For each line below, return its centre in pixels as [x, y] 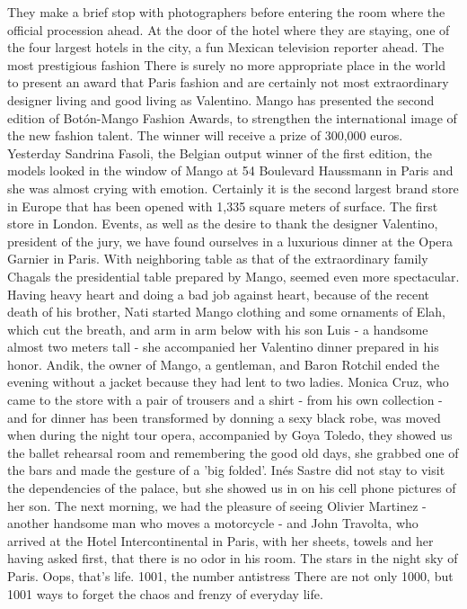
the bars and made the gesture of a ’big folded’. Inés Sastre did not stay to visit [226, 470]
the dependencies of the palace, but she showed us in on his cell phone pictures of [232, 488]
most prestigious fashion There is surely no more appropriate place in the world [227, 64]
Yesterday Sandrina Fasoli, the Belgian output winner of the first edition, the [220, 152]
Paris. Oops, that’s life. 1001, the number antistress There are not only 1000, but [230, 576]
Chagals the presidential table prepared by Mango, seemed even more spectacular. [233, 276]
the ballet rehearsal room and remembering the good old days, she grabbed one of [233, 452]
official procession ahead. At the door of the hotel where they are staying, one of [229, 29]
